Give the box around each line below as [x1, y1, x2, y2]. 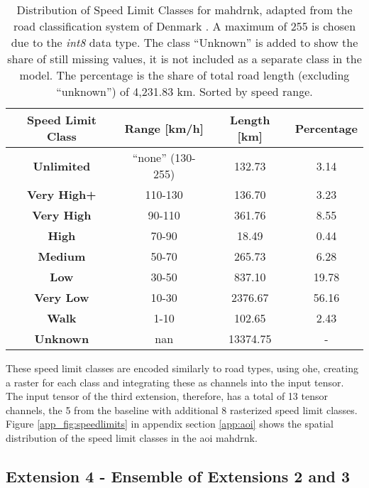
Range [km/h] [124, 119, 204, 136]
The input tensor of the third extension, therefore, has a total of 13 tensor [6, 389, 328, 403]
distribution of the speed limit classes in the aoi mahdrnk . [6, 430, 258, 445]
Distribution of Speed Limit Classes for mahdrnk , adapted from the [16, 1, 353, 18]
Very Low [34, 289, 89, 305]
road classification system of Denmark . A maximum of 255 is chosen [13, 18, 356, 34]
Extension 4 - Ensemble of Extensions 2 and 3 [6, 465, 351, 487]
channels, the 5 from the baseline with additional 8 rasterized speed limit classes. [6, 402, 358, 417]
